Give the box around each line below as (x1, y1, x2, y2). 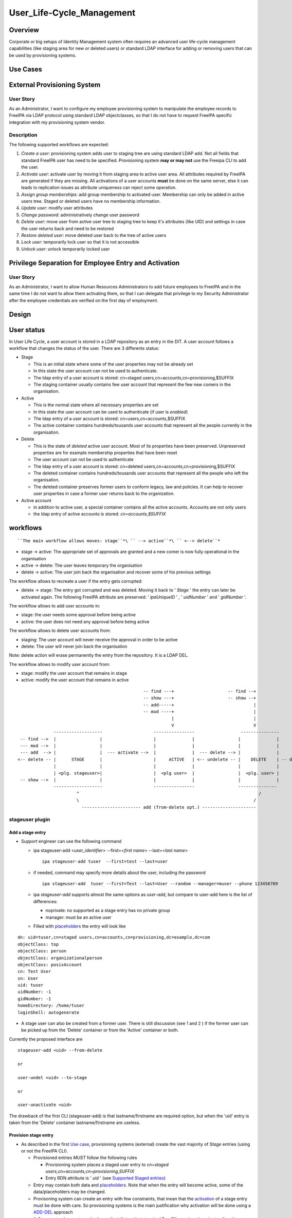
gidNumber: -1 (18, 996, 51, 1001)
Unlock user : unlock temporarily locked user (21, 246, 110, 252)
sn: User (18, 975, 38, 981)
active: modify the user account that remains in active (21, 677, 129, 683)
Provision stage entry (9, 1132, 54, 1138)
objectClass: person (18, 948, 67, 954)
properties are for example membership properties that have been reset (33, 450, 177, 456)
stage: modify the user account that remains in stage (21, 670, 128, 676)
